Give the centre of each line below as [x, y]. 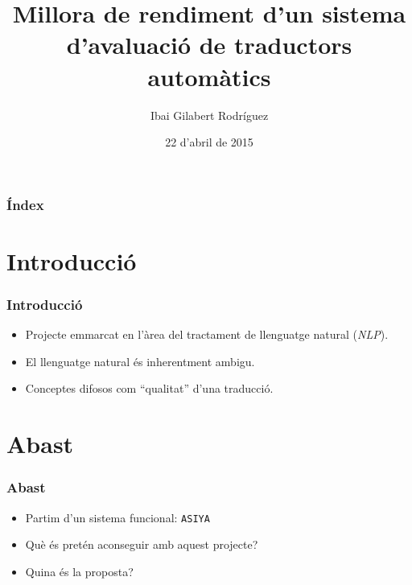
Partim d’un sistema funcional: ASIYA [117, 517]
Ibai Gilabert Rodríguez [209, 115]
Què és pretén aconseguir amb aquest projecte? [142, 544]
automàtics [209, 76]
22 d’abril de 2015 [209, 142]
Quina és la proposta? [79, 571]
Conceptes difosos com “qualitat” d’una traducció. [149, 388]
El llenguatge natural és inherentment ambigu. [140, 361]
